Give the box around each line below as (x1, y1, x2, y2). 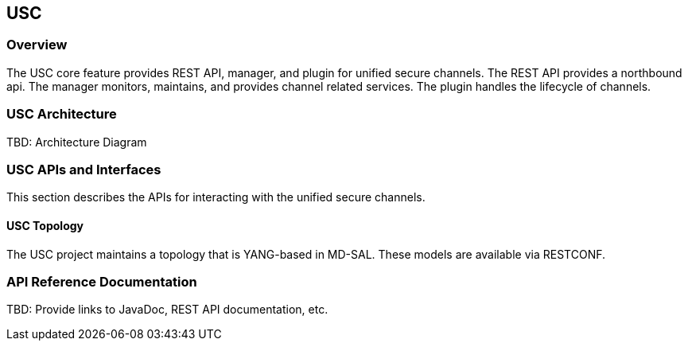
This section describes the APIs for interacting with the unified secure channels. (6, 190, 426, 205)
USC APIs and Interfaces (6, 161, 161, 177)
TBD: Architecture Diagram (6, 135, 147, 149)
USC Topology (6, 218, 84, 232)
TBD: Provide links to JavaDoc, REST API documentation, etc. (6, 302, 328, 317)
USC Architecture (6, 106, 117, 123)
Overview (6, 37, 68, 53)
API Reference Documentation (6, 273, 197, 290)
